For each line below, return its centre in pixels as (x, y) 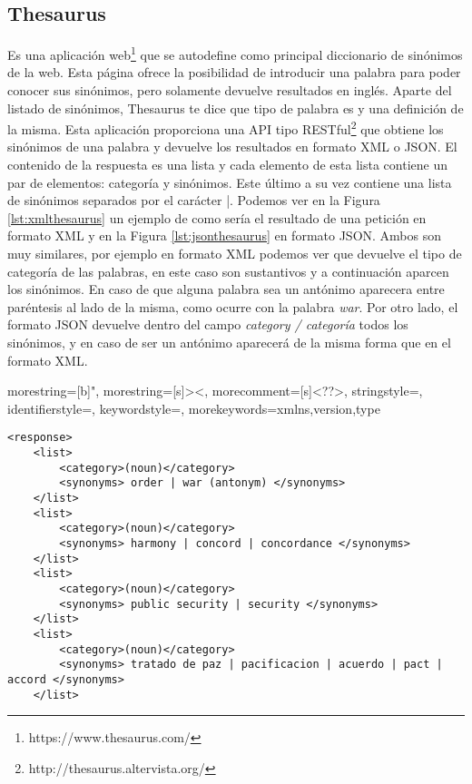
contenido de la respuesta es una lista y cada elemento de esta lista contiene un (227, 165)
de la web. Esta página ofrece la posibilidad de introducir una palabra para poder (234, 72)
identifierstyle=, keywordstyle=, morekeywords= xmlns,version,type (194, 408)
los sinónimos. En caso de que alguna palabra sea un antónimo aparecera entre (226, 289)
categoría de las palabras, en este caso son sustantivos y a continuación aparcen (228, 271)
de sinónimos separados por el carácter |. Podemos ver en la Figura (194, 200)
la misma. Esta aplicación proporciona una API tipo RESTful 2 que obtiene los (226, 127)
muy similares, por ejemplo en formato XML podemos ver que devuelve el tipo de (235, 254)
